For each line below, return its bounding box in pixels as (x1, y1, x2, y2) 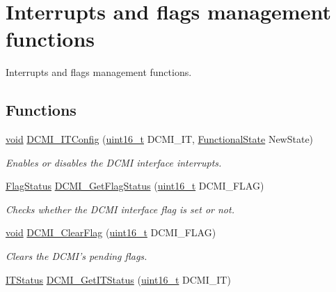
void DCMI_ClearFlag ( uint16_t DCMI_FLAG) (6, 225, 216, 240)
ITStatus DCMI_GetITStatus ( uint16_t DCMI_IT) (6, 272, 231, 286)
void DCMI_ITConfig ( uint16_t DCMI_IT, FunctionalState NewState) (6, 132, 314, 146)
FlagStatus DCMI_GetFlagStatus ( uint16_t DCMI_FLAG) (6, 178, 264, 193)
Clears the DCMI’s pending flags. (6, 249, 147, 263)
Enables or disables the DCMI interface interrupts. (6, 155, 222, 169)
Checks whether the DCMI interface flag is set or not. (6, 201, 234, 216)
